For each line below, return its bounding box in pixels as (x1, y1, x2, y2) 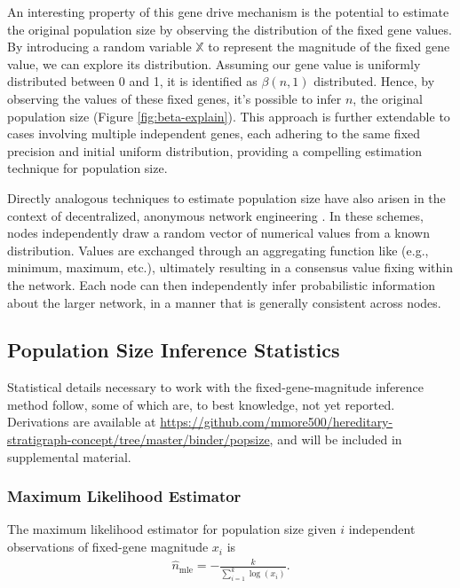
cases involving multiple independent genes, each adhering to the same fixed (7, 124, 421, 143)
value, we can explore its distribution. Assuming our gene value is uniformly (7, 54, 421, 73)
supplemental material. (7, 447, 131, 466)
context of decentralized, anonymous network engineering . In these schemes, (7, 206, 424, 224)
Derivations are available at (7, 412, 156, 431)
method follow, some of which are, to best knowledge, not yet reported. (7, 395, 395, 413)
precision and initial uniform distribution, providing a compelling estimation (7, 141, 423, 160)
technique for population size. (7, 159, 168, 177)
